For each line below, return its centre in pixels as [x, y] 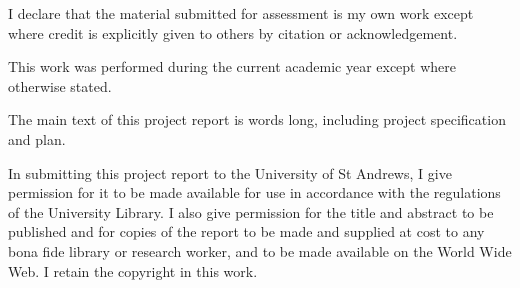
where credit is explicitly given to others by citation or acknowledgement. [233, 32]
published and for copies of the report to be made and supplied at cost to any [246, 231]
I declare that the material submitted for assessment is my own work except [241, 13]
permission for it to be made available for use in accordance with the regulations [254, 192]
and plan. [37, 138]
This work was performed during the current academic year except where [232, 66]
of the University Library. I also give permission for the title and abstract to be [251, 211]
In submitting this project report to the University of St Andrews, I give [230, 172]
